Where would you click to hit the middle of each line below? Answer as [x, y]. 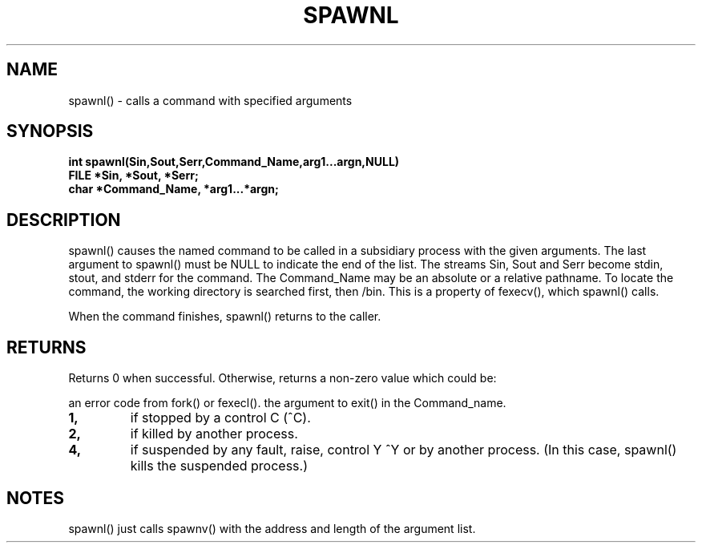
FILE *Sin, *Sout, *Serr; [133, 176]
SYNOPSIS [50, 131]
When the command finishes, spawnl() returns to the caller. [225, 317]
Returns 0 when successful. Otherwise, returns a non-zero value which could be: [282, 378]
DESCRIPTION [64, 220]
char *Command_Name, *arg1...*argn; [173, 189]
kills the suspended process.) [219, 466]
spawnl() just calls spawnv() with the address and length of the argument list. [272, 528]
